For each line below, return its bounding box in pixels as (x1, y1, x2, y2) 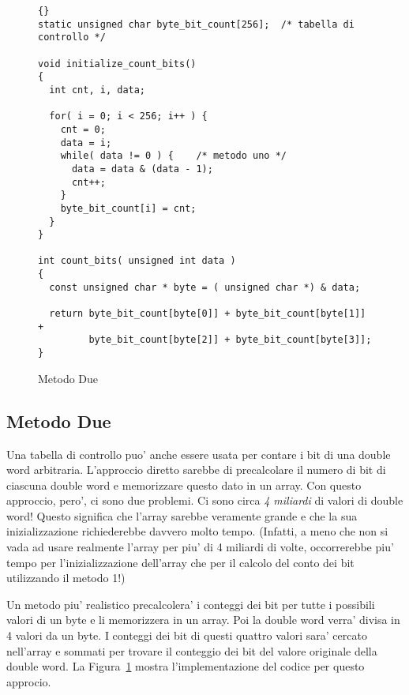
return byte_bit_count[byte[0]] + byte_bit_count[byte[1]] (49, 308, 366, 320)
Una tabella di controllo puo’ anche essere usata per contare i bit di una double (6, 445, 391, 462)
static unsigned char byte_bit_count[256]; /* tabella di (38, 18, 355, 30)
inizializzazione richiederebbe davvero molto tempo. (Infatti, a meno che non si (6, 523, 388, 539)
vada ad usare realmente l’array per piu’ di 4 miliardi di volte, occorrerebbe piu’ (6, 539, 394, 555)
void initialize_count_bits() (38, 58, 197, 69)
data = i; (60, 137, 112, 148)
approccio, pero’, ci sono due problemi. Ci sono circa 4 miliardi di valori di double (6, 492, 403, 509)
